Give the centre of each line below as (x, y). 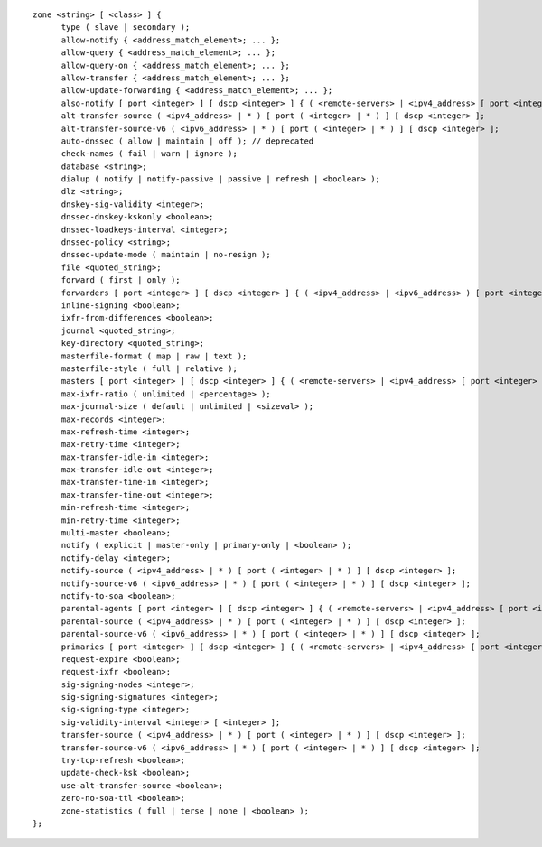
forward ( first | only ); (121, 280)
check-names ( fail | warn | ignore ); (150, 154)
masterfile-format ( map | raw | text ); (154, 356)
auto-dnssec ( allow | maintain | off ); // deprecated (187, 141)
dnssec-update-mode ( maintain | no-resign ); (166, 255)
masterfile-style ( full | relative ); (150, 368)
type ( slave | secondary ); (126, 28)
